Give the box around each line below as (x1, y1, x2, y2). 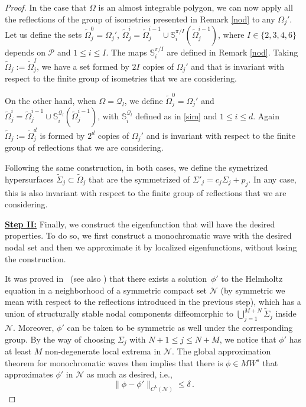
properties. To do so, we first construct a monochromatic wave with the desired (5, 229, 292, 242)
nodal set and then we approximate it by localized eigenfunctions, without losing (5, 240, 297, 253)
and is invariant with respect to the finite (146, 129, 295, 141)
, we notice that (219, 333, 276, 345)
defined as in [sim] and (135, 110, 217, 122)
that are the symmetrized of (89, 172, 190, 185)
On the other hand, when (5, 94, 96, 106)
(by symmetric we (220, 284, 285, 296)
